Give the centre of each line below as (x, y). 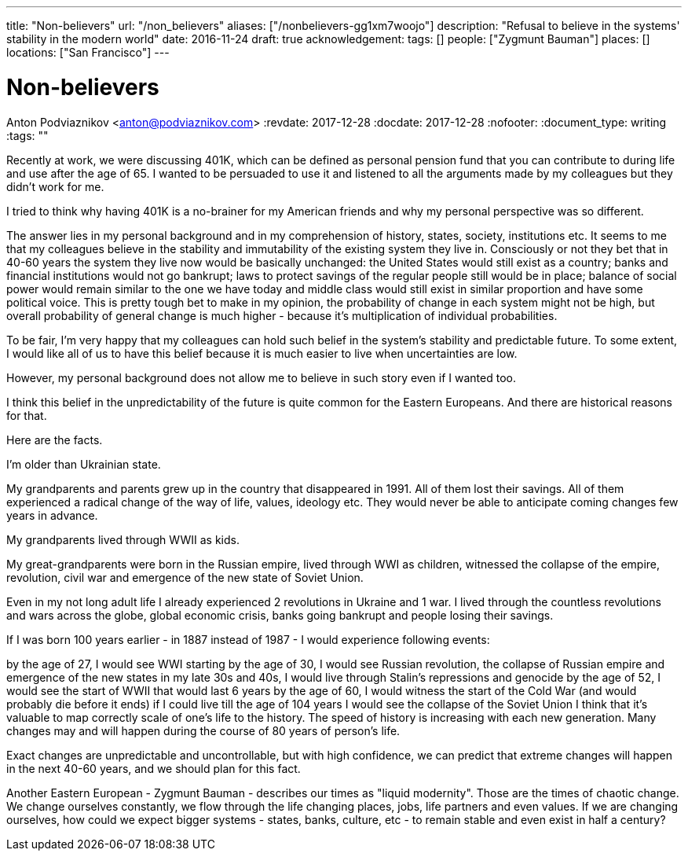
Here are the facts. (55, 440)
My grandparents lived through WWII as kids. (123, 539)
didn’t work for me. (55, 186)
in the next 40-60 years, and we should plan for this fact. (154, 768)
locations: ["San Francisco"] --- (88, 52)
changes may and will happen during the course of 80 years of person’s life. (203, 730)
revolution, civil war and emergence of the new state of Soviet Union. (185, 577)
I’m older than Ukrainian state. (84, 464)
